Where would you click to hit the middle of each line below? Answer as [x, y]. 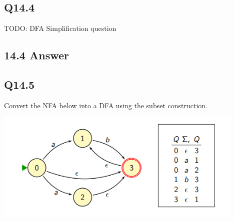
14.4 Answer [36, 55]
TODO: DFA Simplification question [60, 28]
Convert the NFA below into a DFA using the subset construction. [106, 105]
